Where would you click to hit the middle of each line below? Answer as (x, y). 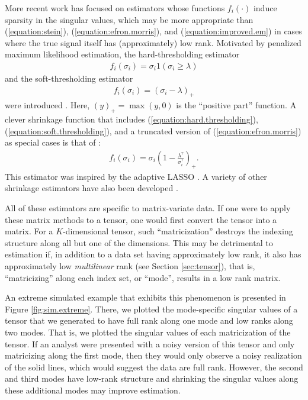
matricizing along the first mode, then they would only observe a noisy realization (153, 355)
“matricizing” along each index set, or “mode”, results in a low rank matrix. (143, 277)
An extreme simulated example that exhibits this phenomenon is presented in (145, 297)
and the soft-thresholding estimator (69, 78)
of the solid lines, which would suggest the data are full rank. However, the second (154, 367)
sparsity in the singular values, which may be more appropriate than (129, 19)
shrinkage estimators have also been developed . (92, 188)
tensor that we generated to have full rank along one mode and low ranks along (149, 320)
